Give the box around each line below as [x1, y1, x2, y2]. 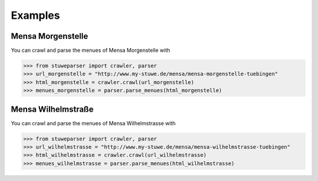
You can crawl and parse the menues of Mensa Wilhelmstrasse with [11, 119, 176, 126]
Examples [11, 9, 60, 22]
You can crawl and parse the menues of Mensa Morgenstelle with [11, 47, 171, 54]
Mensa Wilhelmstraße [11, 104, 94, 114]
